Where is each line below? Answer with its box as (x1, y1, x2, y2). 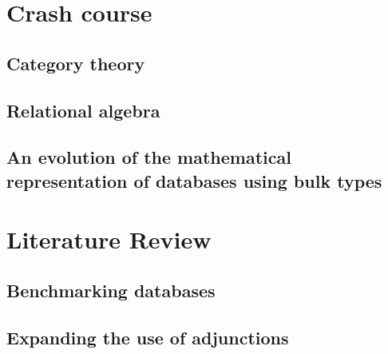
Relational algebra (6, 97, 160, 122)
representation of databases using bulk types (6, 168, 382, 193)
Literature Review (6, 223, 212, 256)
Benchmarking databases (6, 277, 216, 302)
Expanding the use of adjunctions (6, 324, 289, 349)
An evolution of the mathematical (6, 145, 291, 169)
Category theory (6, 50, 145, 75)
